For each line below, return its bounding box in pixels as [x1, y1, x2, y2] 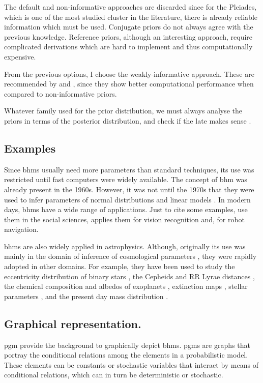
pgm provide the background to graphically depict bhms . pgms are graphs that [4, 339, 250, 350]
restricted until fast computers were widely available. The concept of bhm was [4, 174, 247, 185]
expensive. [4, 51, 36, 62]
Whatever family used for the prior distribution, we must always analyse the [4, 105, 243, 116]
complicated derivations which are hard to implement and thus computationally [4, 41, 253, 52]
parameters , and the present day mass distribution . [4, 290, 168, 301]
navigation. [4, 224, 39, 234]
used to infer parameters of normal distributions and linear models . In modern [4, 194, 251, 204]
